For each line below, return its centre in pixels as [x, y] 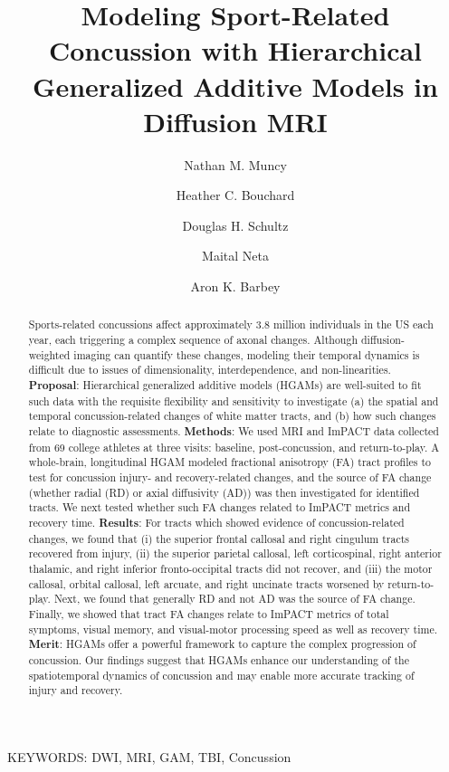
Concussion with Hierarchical [235, 50]
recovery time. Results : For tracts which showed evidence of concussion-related [216, 522]
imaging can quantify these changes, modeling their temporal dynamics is [247, 354]
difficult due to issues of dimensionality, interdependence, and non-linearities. [210, 370]
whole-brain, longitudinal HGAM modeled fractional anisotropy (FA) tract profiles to [229, 462]
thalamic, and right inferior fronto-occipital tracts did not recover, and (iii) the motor [230, 568]
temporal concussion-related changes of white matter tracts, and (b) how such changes [232, 416]
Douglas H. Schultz [235, 225]
